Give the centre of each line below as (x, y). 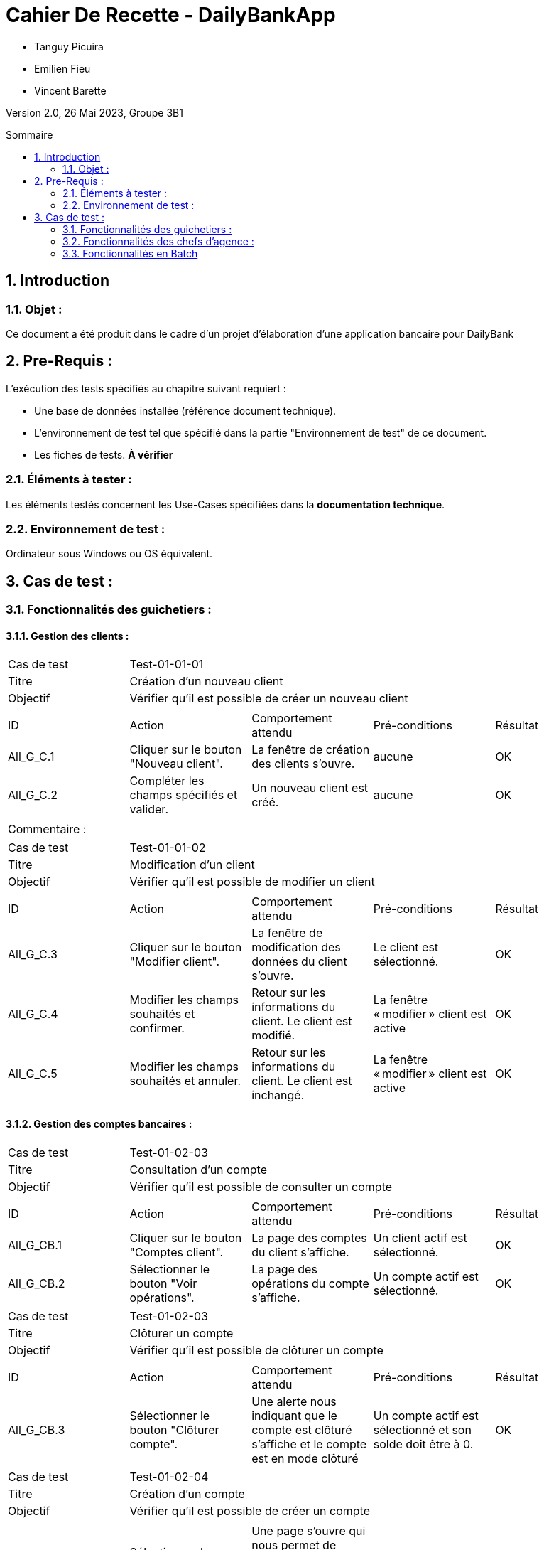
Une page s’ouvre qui (309, 1530)
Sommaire (29, 134)
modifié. (273, 1036)
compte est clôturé (302, 1429)
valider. (149, 809)
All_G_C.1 (31, 757)
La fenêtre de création (311, 750)
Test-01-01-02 (168, 848)
